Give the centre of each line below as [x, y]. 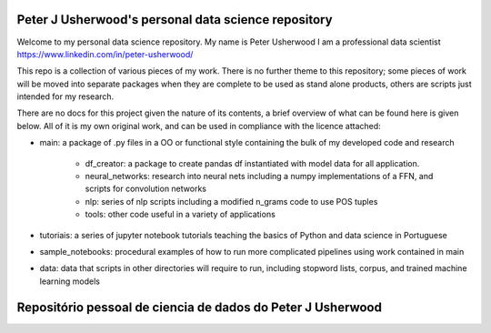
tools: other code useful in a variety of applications [180, 215]
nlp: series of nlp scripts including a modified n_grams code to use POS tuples [231, 201]
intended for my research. [65, 96]
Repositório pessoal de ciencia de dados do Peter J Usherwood [199, 307]
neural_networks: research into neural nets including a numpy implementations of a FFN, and [259, 177]
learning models [70, 281]
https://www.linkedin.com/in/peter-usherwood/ [105, 54]
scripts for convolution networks [145, 189]
